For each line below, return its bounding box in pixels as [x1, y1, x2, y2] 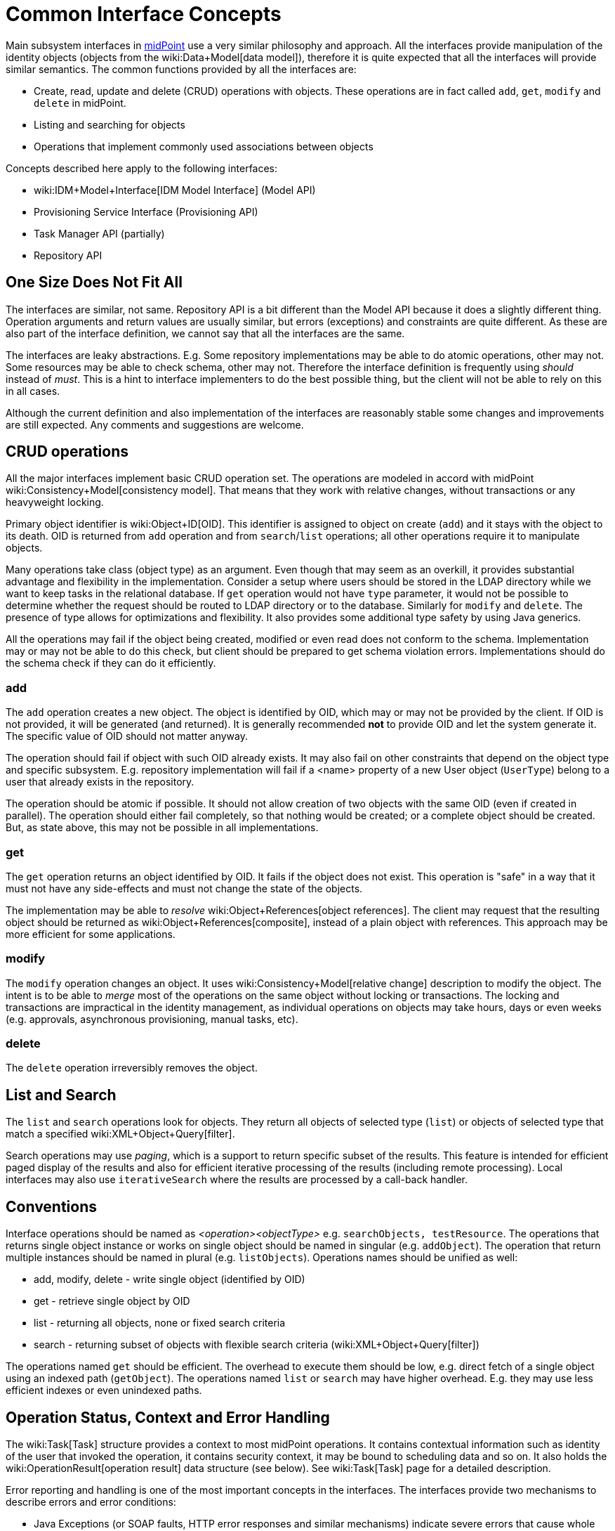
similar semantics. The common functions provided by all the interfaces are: [6, 63, 357, 75]
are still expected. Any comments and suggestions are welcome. [6, 418, 304, 431]
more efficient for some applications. [6, 927, 176, 940]
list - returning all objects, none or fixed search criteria [34, 1317, 286, 1329]
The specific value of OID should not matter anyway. [6, 730, 249, 743]
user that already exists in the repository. [6, 776, 194, 788]
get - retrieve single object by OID [34, 1295, 190, 1308]
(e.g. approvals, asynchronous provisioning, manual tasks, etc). [6, 1012, 298, 1025]
